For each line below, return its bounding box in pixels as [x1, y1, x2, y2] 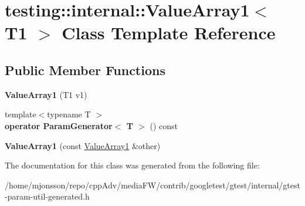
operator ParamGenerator [5, 119, 113, 131]
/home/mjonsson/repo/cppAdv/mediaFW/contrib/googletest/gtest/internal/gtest [5, 178, 300, 191]
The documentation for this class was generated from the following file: [5, 159, 260, 171]
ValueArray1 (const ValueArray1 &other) [5, 139, 161, 151]
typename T [47, 108, 91, 120]
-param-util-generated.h [5, 190, 90, 202]
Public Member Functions [5, 60, 165, 79]
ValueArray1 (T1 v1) [5, 88, 87, 100]
